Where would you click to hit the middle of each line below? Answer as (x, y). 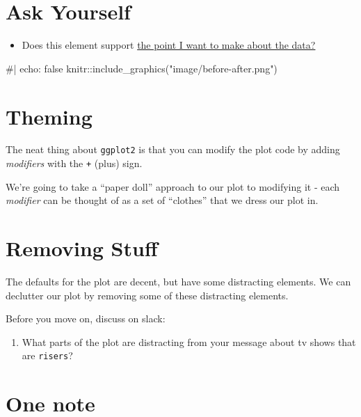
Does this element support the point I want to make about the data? (169, 45)
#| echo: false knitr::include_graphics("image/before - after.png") (142, 68)
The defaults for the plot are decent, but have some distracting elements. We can (178, 282)
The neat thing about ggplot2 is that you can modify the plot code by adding (173, 149)
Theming (49, 116)
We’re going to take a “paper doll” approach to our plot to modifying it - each (173, 186)
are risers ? (47, 355)
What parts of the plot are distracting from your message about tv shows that (189, 341)
